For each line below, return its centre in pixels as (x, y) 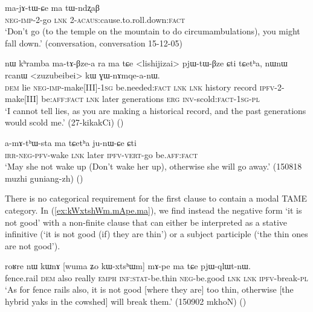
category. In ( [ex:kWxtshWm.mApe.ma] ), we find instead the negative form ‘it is (153, 210)
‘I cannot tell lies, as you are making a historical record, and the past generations (156, 110)
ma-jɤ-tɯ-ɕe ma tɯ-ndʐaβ (52, 7)
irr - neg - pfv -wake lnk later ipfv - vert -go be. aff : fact (102, 154)
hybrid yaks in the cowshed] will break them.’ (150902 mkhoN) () (126, 301)
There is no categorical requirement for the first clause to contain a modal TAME (156, 198)
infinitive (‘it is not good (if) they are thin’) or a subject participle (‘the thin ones (156, 234)
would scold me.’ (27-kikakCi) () (64, 122)
